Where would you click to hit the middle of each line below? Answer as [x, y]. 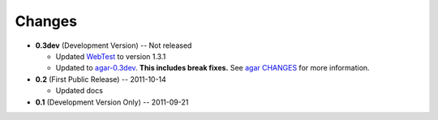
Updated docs [79, 91]
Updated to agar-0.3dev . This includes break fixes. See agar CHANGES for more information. [213, 68]
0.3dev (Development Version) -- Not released [114, 45]
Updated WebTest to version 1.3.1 [111, 56]
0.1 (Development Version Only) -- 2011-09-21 [112, 102]
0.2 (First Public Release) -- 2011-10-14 [101, 79]
